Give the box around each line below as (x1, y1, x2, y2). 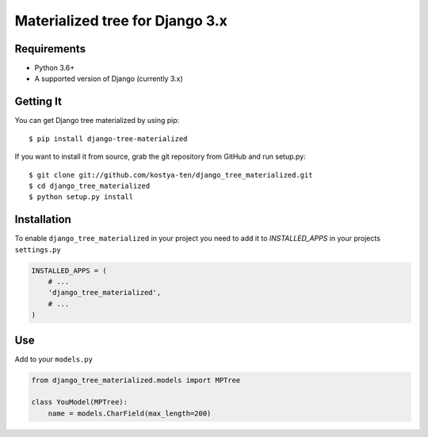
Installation (14, 213, 71, 226)
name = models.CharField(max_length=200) (48, 408, 212, 418)
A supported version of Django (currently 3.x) (34, 74, 184, 83)
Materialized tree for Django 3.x (14, 12, 227, 29)
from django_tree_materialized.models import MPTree (31, 375, 241, 385)
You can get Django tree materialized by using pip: (14, 116, 180, 125)
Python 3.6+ (34, 63, 75, 73)
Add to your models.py (14, 354, 93, 364)
